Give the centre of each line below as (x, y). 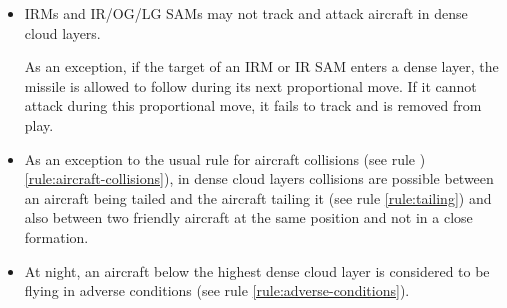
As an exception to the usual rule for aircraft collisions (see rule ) (225, 158)
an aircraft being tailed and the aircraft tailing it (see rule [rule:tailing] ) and (258, 197)
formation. (56, 236)
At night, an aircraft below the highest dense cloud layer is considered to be (257, 270)
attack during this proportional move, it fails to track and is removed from (253, 105)
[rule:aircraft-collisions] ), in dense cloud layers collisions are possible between (259, 178)
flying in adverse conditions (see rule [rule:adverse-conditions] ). (217, 290)
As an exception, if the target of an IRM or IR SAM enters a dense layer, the (261, 66)
